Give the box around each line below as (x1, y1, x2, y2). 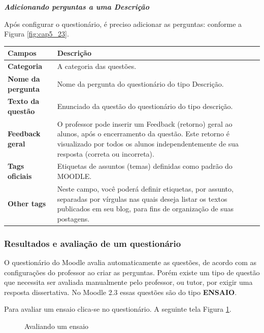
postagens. (57, 213, 90, 224)
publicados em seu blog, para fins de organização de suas (57, 203, 234, 214)
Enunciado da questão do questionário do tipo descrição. (57, 101, 233, 112)
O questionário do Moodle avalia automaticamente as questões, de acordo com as (4, 257, 257, 267)
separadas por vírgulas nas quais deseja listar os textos (57, 193, 227, 204)
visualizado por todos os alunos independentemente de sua (57, 138, 239, 149)
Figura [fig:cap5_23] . (4, 28, 69, 39)
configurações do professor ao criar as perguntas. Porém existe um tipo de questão (4, 267, 260, 277)
